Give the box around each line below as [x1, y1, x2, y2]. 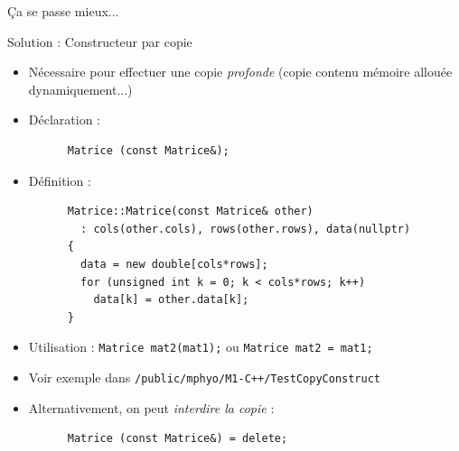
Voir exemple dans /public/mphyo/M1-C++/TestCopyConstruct [28, 367, 381, 386]
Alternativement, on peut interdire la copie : [28, 398, 275, 417]
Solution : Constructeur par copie [7, 32, 192, 51]
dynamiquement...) [28, 79, 133, 98]
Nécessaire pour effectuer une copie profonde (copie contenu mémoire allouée [28, 62, 453, 81]
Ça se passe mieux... [7, 2, 119, 20]
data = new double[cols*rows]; [80, 257, 268, 271]
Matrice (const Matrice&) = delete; [67, 432, 288, 446]
